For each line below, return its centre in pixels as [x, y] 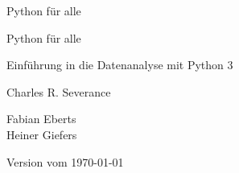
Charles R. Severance [59, 91]
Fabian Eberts [41, 119]
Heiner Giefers [42, 134]
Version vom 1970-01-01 [65, 161]
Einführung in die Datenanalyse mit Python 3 [120, 65]
